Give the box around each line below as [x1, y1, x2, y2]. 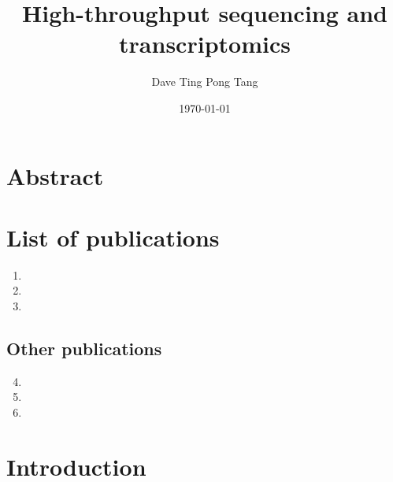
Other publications [6, 336, 162, 360]
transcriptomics [119, 28, 291, 60]
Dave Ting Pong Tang [151, 73, 258, 90]
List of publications [6, 221, 220, 253]
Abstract [6, 159, 104, 191]
